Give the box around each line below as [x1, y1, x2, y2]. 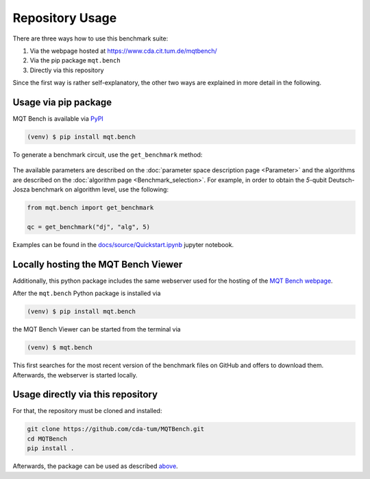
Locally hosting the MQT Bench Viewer [12, 258, 183, 270]
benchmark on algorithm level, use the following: [31, 185, 169, 194]
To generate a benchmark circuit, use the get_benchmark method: [12, 150, 203, 159]
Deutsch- [328, 176, 355, 184]
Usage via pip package [12, 96, 112, 108]
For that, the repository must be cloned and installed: [12, 407, 162, 415]
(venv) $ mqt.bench [27, 344, 92, 351]
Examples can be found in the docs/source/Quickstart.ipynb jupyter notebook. [12, 240, 234, 248]
